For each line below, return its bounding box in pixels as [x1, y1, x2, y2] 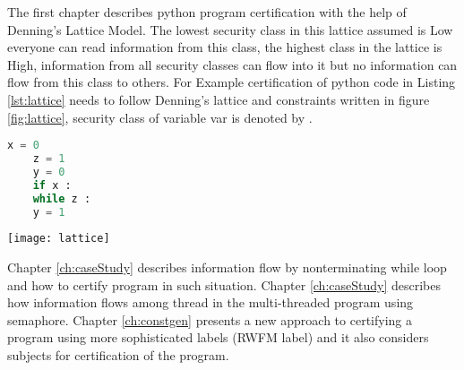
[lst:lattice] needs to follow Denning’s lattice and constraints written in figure [7, 90, 430, 108]
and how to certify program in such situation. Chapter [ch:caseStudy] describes [7, 275, 441, 294]
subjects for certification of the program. [7, 346, 229, 365]
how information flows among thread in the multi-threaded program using [7, 293, 414, 312]
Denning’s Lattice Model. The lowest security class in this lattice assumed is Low [7, 20, 453, 39]
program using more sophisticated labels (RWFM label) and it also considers [7, 328, 429, 347]
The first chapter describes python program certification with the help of [7, 3, 407, 21]
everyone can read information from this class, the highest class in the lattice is [7, 38, 443, 56]
